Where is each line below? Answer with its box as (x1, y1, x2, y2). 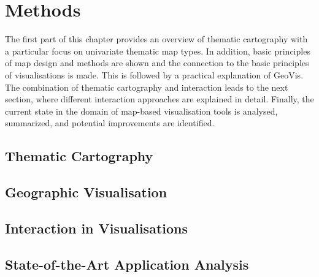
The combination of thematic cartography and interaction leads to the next (5, 80, 288, 93)
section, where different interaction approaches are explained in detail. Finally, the (5, 93, 314, 105)
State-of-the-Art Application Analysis (5, 254, 249, 273)
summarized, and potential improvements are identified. (5, 116, 215, 129)
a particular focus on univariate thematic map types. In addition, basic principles (5, 44, 310, 57)
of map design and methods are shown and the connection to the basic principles (5, 56, 309, 69)
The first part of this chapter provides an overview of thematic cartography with (5, 32, 308, 45)
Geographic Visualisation (5, 183, 167, 202)
